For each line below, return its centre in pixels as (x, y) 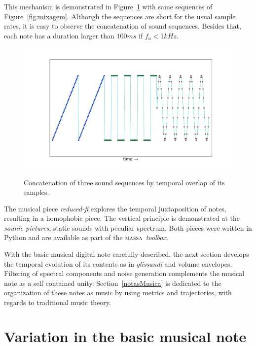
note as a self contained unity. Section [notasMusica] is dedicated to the (113, 283)
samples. (37, 192)
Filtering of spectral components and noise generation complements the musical (124, 273)
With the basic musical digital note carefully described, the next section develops (127, 254)
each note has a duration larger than (59, 35)
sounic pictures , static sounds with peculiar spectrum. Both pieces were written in (128, 227)
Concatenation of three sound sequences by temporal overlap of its (124, 182)
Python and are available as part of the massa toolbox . (86, 237)
